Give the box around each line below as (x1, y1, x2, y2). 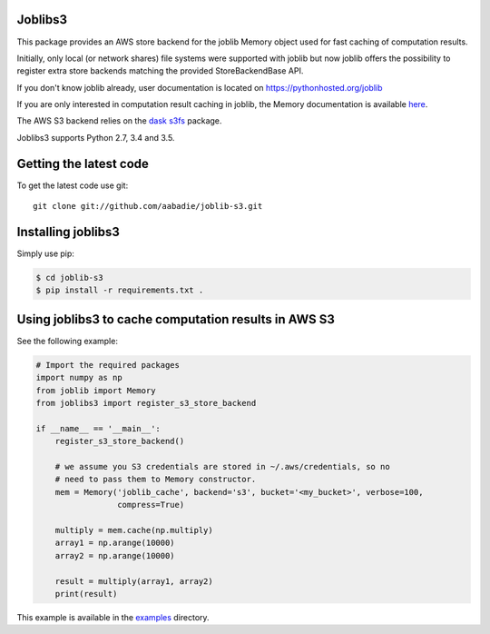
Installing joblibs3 (16, 223, 120, 240)
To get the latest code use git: (16, 180, 129, 191)
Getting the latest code (16, 155, 150, 172)
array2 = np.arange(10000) (54, 550, 176, 560)
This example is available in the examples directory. (16, 611, 210, 622)
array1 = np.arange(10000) (54, 538, 176, 549)
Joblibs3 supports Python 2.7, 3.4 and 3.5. (16, 132, 175, 143)
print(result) (54, 589, 118, 599)
